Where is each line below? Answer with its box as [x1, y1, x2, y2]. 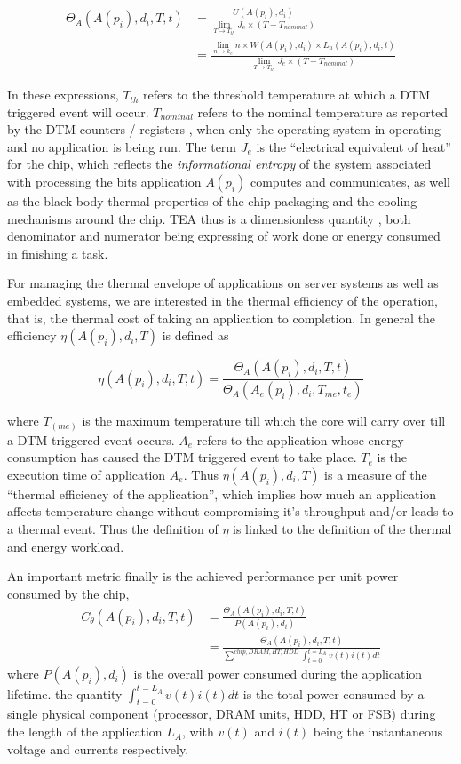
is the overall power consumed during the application [133, 665, 423, 683]
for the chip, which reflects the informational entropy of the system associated [7, 155, 432, 173]
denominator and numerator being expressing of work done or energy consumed [7, 227, 441, 245]
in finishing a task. [7, 243, 108, 262]
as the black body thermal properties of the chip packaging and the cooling [7, 192, 417, 211]
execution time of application [7, 465, 166, 483]
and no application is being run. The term [7, 137, 237, 155]
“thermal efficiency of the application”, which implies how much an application [7, 484, 437, 503]
